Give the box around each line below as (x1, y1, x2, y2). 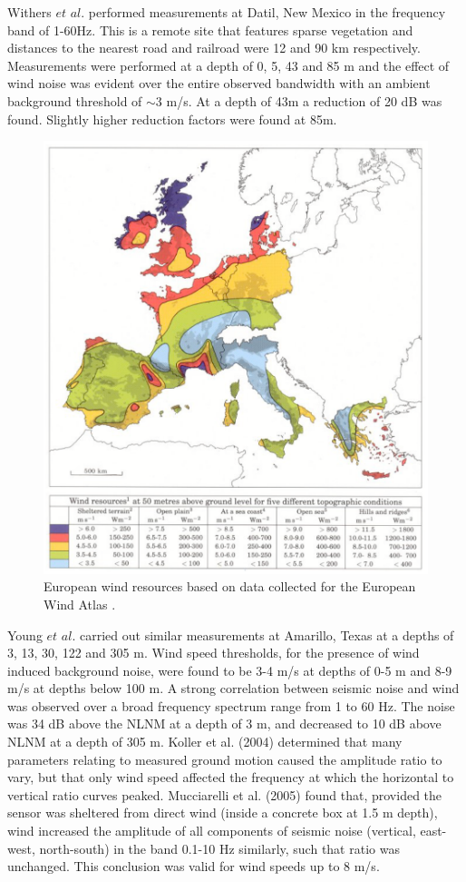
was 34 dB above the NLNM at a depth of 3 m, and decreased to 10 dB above (7, 714, 442, 733)
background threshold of (7, 91, 142, 110)
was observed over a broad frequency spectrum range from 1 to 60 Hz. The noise (7, 696, 455, 715)
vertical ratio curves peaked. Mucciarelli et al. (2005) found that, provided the (7, 785, 442, 804)
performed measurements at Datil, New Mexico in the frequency (88, 3, 446, 21)
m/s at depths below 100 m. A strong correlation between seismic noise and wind (7, 679, 460, 698)
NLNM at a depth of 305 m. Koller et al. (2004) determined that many (7, 732, 403, 751)
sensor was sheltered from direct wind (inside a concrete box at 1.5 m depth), (7, 803, 438, 822)
